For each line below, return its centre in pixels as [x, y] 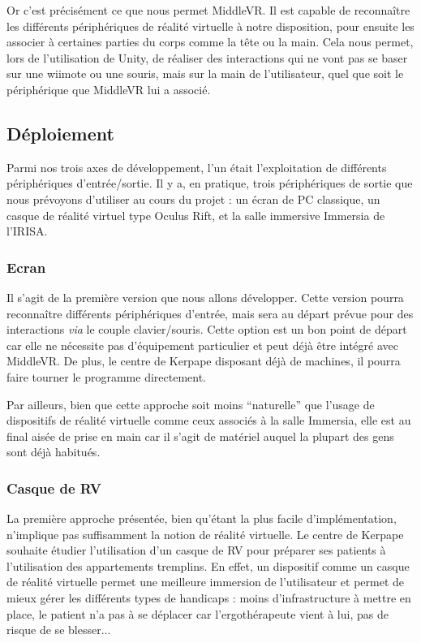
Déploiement [60, 133]
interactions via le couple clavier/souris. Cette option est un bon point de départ [207, 329]
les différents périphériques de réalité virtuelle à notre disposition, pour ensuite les [210, 26]
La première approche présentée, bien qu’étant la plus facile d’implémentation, [202, 518]
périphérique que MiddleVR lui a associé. [109, 89]
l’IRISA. [27, 231]
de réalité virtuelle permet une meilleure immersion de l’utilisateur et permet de [206, 582]
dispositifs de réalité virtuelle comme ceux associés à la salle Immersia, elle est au [209, 420]
